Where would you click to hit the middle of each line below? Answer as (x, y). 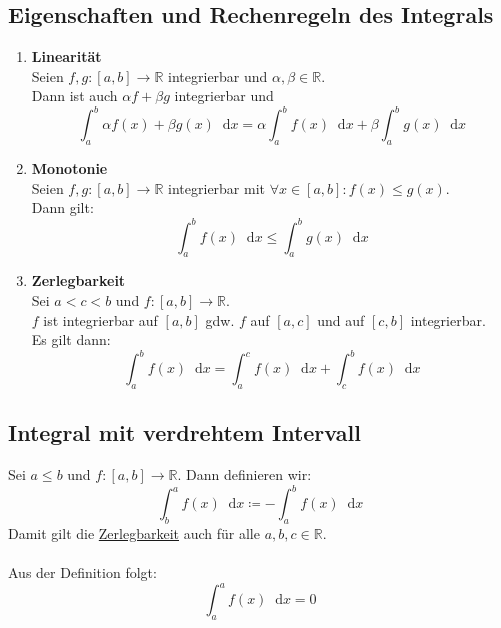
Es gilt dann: (71, 339)
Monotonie (69, 168)
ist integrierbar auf (100, 319)
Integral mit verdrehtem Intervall (184, 432)
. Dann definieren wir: (244, 474)
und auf (341, 319)
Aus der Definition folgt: (82, 572)
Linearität (66, 56)
